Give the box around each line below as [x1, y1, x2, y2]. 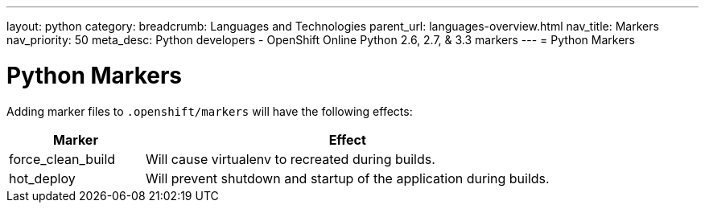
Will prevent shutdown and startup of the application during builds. [145, 170, 550, 186]
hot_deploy [9, 170, 76, 186]
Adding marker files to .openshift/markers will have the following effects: [6, 104, 413, 118]
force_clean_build [9, 150, 116, 167]
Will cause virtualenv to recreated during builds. [145, 150, 435, 167]
